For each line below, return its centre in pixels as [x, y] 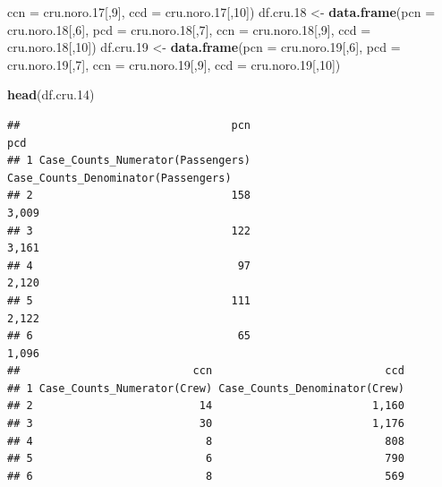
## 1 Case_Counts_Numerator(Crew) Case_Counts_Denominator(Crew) [206, 388]
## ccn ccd [206, 371]
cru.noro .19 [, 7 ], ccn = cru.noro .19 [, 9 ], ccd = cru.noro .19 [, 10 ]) [174, 64]
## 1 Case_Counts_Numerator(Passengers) [129, 161]
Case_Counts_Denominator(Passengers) [119, 178]
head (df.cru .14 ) [51, 94]
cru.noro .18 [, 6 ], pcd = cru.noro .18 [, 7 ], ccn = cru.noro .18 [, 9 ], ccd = [189, 29]
